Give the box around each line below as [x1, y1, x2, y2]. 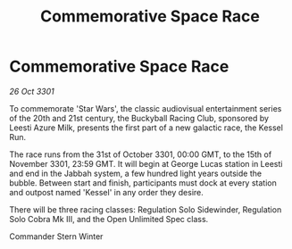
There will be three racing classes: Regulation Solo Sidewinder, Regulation [9, 203, 282, 215]
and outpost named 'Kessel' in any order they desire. [9, 187, 204, 197]
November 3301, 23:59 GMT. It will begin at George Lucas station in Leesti [9, 158, 283, 169]
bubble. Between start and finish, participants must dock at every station [9, 177, 277, 188]
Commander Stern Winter [9, 230, 104, 242]
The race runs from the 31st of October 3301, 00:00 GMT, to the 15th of [9, 149, 272, 160]
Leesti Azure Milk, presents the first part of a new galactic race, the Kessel [9, 122, 284, 133]
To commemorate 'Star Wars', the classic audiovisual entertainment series [9, 103, 282, 113]
